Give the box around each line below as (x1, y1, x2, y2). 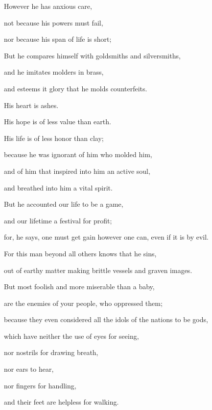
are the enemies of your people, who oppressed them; (4, 298, 163, 308)
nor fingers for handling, (4, 380, 76, 390)
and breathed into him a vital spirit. (4, 182, 113, 192)
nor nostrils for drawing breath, (4, 347, 98, 357)
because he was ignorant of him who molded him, (4, 149, 152, 160)
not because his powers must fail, (4, 17, 103, 27)
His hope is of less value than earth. (4, 116, 111, 127)
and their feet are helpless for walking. (4, 397, 119, 407)
